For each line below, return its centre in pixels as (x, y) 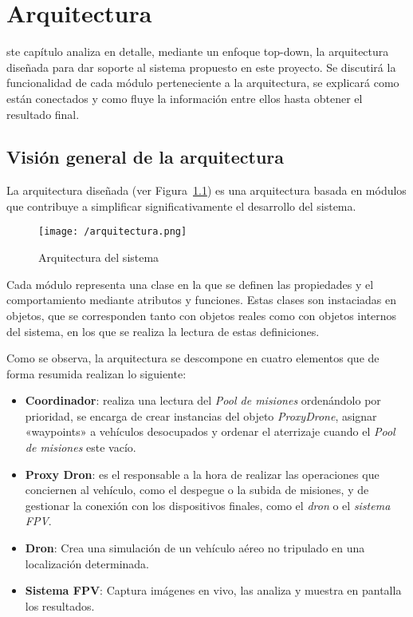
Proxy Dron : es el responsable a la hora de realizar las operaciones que (202, 474)
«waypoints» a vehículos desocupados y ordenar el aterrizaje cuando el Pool (210, 431)
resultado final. (43, 114)
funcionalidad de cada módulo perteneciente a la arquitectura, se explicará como (203, 83)
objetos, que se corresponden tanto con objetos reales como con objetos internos (202, 315)
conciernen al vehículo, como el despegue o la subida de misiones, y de (197, 490)
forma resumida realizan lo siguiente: (96, 373)
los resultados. (60, 605)
